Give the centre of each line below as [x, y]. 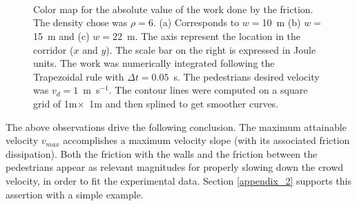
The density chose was [80, 22]
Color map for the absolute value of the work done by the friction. [173, 9]
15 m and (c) [61, 35]
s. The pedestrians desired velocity [247, 76]
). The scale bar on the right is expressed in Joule [211, 49]
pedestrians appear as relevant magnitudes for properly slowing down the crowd [175, 167]
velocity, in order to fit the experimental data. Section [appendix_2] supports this [178, 180]
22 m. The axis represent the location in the [207, 35]
